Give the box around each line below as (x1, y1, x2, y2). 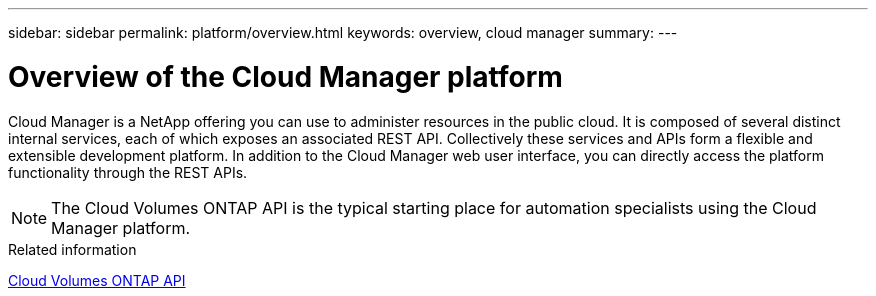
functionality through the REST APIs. (8, 163, 248, 181)
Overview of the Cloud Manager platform (8, 59, 563, 94)
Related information (8, 240, 137, 258)
